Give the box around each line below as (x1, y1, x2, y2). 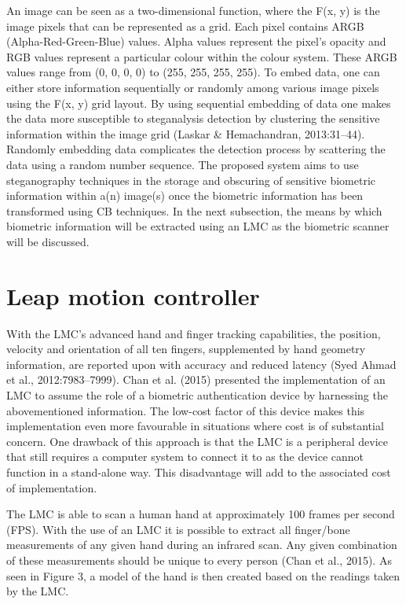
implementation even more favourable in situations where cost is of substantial (6, 418, 384, 434)
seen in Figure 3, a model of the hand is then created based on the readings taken (6, 567, 401, 584)
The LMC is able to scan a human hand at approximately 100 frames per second (6, 506, 395, 522)
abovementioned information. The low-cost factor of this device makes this (6, 402, 365, 418)
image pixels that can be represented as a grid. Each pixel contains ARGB (6, 17, 364, 34)
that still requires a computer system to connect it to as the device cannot (6, 448, 364, 465)
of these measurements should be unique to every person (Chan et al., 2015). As (6, 551, 392, 568)
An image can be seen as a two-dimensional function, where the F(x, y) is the (6, 2, 380, 18)
